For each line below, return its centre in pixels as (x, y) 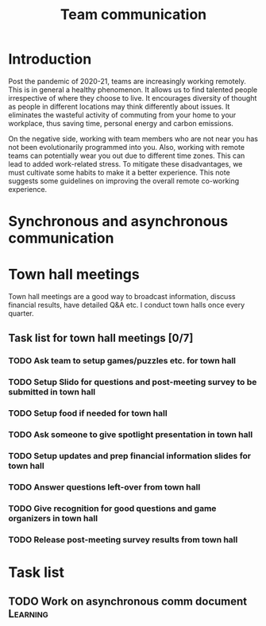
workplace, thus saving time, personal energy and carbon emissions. (121, 123)
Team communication (133, 15)
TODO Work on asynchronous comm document (128, 602)
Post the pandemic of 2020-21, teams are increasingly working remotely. (127, 81)
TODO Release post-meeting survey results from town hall (123, 540)
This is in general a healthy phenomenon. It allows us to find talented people (133, 90)
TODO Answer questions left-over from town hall (104, 487)
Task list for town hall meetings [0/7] (101, 338)
